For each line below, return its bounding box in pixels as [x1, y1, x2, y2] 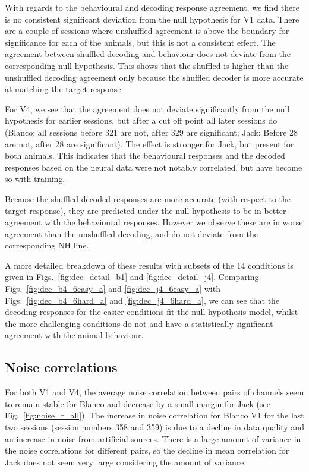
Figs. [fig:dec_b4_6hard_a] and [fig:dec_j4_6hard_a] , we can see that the [5, 294, 280, 306]
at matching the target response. [5, 83, 124, 95]
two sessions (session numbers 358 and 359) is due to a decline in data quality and [5, 421, 304, 433]
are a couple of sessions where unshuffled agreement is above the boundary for [5, 24, 289, 37]
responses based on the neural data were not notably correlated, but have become [5, 161, 302, 173]
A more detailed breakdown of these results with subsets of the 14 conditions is [5, 259, 294, 271]
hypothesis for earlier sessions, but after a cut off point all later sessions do [5, 114, 278, 127]
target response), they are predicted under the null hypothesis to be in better [5, 204, 286, 216]
